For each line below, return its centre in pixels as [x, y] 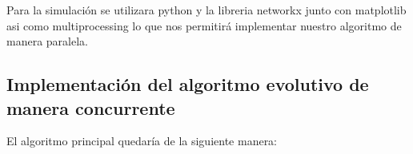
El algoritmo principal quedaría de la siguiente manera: [142, 141]
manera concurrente [91, 107]
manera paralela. [47, 41]
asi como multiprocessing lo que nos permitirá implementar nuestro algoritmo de [204, 25]
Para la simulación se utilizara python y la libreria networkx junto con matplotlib [206, 10]
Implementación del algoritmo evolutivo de [188, 84]
